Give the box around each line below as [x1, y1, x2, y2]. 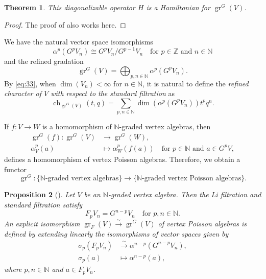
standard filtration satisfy [4, 199, 83, 210]
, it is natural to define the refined [142, 78, 249, 88]
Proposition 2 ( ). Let [4, 189, 75, 200]
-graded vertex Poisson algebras [142, 175, 241, 182]
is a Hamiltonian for [146, 2, 210, 12]
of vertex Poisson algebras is [158, 218, 247, 228]
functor [4, 164, 27, 174]
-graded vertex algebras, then [119, 121, 211, 132]
